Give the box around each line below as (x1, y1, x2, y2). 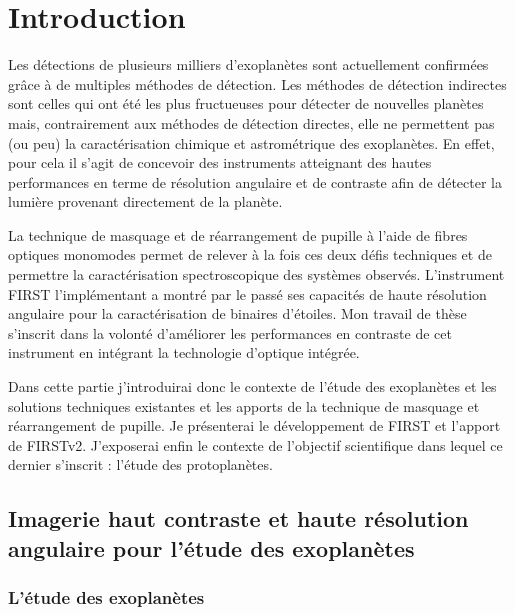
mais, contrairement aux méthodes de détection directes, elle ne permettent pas (8, 112, 495, 133)
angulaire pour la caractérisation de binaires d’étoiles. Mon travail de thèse (8, 303, 467, 324)
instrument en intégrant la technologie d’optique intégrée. (8, 342, 360, 363)
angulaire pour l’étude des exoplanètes (8, 532, 415, 563)
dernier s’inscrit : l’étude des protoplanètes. (8, 454, 273, 475)
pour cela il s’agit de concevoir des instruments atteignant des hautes (8, 152, 432, 173)
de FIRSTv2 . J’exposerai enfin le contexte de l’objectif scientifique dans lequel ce (8, 434, 503, 455)
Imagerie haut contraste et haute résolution (8, 503, 469, 534)
